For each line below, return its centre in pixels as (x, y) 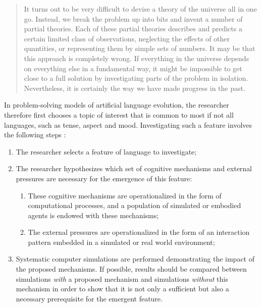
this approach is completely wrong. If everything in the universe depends (137, 58)
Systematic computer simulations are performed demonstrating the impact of (135, 259)
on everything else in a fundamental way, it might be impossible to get (133, 68)
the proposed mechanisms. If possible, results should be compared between (131, 269)
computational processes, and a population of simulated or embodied (135, 205)
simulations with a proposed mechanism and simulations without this (122, 278)
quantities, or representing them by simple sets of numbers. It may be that (140, 48)
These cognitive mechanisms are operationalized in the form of (125, 195)
